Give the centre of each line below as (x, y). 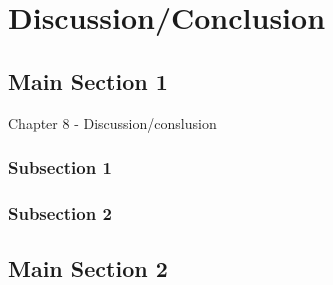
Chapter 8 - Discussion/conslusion (112, 122)
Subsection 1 (60, 167)
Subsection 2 (60, 212)
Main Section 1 (88, 80)
